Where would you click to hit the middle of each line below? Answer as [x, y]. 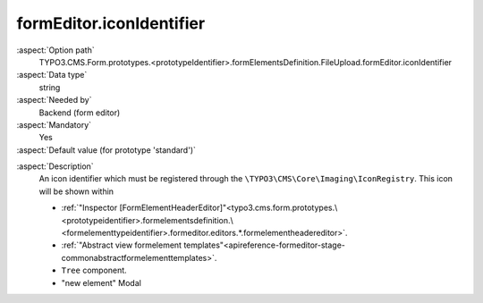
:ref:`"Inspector [89, 208]
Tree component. [94, 270]
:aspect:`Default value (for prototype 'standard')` [106, 150]
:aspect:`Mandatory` [54, 124]
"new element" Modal [102, 282]
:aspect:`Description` [55, 166]
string [50, 87]
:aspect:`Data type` [52, 75]
